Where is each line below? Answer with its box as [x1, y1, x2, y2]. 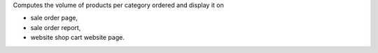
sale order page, [30, 14, 78, 22]
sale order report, [30, 23, 81, 31]
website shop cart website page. [30, 33, 125, 42]
